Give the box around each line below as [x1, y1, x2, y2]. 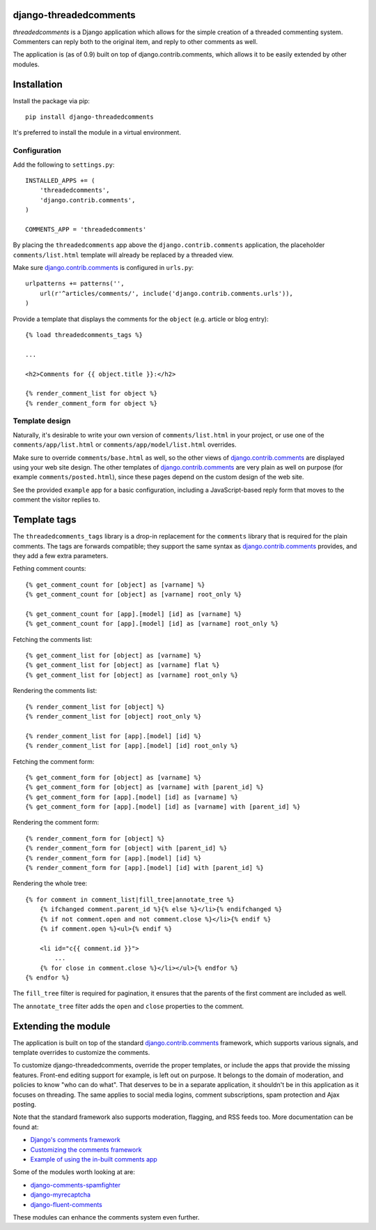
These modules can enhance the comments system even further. [13, 1213, 200, 1221]
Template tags [13, 513, 77, 526]
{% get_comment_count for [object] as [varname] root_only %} [25, 590, 242, 599]
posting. [13, 1100, 37, 1109]
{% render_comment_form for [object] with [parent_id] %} [25, 844, 228, 853]
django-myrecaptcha [30, 1190, 91, 1199]
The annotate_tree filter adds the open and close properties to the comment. [13, 1002, 244, 1010]
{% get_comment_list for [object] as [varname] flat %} [25, 661, 220, 669]
